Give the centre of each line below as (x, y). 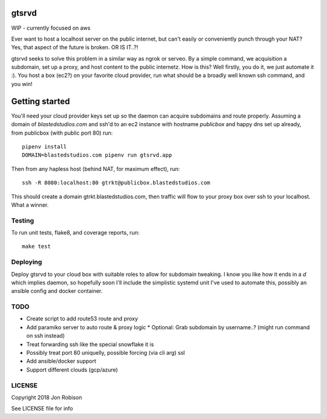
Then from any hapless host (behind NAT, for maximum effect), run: (96, 169)
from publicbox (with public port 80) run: (62, 133)
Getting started (41, 101)
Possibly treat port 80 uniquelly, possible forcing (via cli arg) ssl (106, 353)
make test (36, 246)
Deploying (27, 262)
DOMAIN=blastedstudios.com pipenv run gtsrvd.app (97, 155)
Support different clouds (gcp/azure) (72, 369)
